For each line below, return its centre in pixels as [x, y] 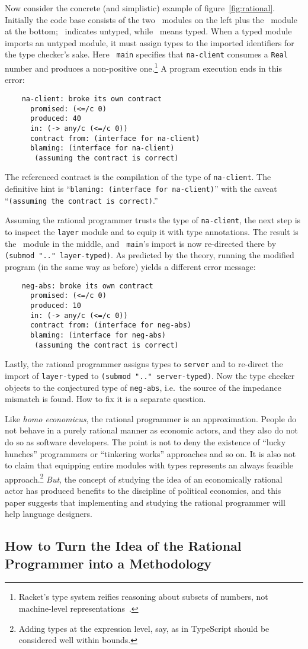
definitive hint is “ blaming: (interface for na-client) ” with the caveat [141, 189]
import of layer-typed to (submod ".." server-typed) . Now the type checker [150, 375]
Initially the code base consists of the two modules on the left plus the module [151, 19]
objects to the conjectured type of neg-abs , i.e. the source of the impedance [143, 387]
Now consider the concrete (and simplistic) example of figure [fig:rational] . [140, 8]
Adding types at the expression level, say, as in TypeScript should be [144, 628]
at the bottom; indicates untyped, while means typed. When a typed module [148, 31]
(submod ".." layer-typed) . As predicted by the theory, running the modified [150, 255]
